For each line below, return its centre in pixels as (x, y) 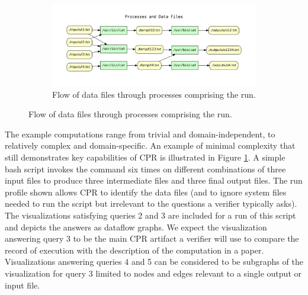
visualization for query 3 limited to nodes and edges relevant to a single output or (153, 273)
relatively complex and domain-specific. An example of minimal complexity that (150, 145)
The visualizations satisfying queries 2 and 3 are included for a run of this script (150, 215)
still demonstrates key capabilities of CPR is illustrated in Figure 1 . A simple (145, 157)
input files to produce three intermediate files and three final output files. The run (154, 180)
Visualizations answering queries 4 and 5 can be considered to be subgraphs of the (154, 262)
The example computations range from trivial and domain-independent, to (140, 134)
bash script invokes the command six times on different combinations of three (145, 169)
